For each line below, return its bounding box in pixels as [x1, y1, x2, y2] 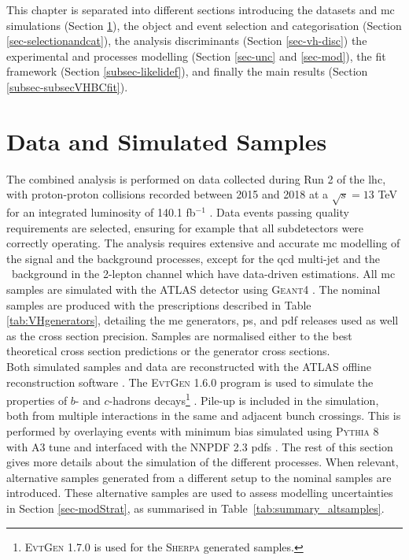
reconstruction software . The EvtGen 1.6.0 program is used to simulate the [6, 373, 374, 390]
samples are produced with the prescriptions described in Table [6, 296, 311, 313]
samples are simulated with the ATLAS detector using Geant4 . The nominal [6, 281, 381, 298]
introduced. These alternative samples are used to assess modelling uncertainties [6, 484, 393, 501]
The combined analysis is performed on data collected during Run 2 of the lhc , [6, 170, 386, 187]
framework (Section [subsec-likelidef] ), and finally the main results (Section [6, 63, 368, 80]
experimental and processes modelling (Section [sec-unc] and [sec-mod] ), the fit [6, 47, 386, 64]
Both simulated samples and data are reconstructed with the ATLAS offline [6, 358, 371, 374]
